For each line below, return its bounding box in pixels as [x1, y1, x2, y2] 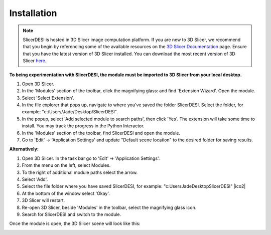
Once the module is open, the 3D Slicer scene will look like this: [9, 220, 141, 226]
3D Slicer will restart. [22, 197, 65, 203]
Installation [9, 8, 57, 19]
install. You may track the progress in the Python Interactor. [22, 123, 145, 129]
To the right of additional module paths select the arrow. [22, 169, 138, 175]
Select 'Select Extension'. [22, 95, 75, 101]
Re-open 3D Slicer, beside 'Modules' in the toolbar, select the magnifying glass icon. [22, 204, 197, 210]
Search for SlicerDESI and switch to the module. [22, 211, 121, 217]
